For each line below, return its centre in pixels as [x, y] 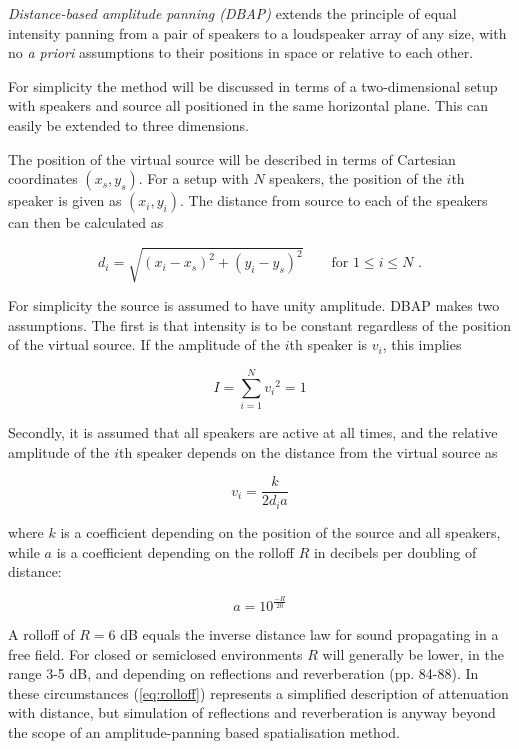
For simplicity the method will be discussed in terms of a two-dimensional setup [253, 85]
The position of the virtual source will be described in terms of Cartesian [232, 158]
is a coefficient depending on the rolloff [175, 551]
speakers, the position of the [355, 178]
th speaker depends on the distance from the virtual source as [308, 451]
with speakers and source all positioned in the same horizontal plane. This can [248, 105]
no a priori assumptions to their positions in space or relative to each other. [241, 52]
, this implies [422, 344]
